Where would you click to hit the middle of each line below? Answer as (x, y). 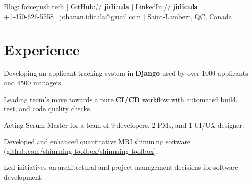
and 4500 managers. (34, 82)
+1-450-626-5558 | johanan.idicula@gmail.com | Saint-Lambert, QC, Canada (118, 16)
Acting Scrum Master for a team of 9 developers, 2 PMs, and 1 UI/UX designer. (124, 125)
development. (24, 177)
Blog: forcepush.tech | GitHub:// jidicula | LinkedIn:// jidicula (101, 6)
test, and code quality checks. (48, 109)
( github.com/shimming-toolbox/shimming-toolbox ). (81, 151)
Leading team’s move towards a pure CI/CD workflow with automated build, (121, 99)
